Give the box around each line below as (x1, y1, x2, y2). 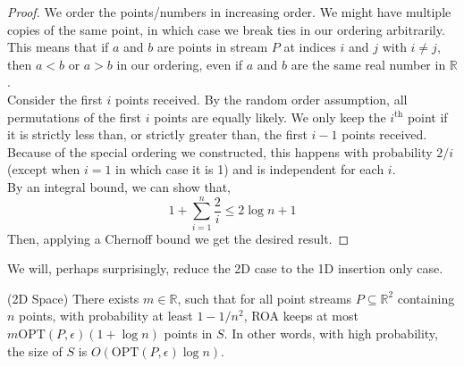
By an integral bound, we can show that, (7, 177, 231, 196)
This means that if (7, 38, 109, 56)
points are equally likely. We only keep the (154, 107, 386, 126)
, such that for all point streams (177, 288, 352, 307)
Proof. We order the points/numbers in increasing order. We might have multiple (7, 3, 451, 21)
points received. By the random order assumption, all (114, 89, 408, 108)
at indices (283, 38, 336, 56)
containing (397, 288, 455, 307)
